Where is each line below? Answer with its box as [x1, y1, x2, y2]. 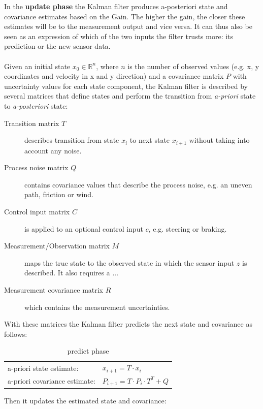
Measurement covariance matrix [4, 284, 104, 295]
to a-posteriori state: [4, 100, 68, 111]
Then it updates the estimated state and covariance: [4, 395, 167, 405]
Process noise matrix [4, 162, 69, 173]
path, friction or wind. [24, 189, 93, 200]
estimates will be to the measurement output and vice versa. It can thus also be [4, 21, 252, 32]
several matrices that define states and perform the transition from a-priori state [4, 90, 256, 101]
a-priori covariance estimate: [8, 375, 95, 386]
